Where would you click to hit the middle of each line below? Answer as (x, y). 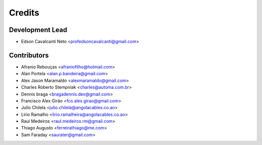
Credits (24, 13)
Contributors (29, 55)
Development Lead (38, 30)
